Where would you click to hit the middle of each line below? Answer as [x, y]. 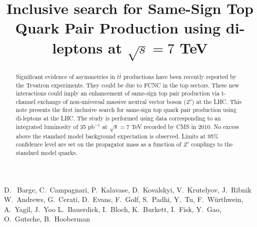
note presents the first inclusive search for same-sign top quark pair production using [126, 110]
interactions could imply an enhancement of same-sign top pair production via [118, 93]
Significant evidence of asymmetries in [65, 76]
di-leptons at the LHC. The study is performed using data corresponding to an [118, 118]
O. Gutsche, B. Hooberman [47, 219]
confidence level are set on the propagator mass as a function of [98, 144]
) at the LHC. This [216, 101]
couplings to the [212, 144]
